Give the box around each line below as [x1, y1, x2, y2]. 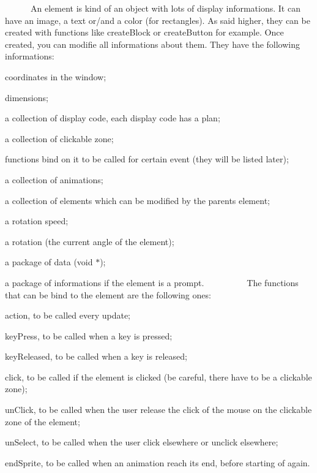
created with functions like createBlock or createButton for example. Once [5, 26, 284, 39]
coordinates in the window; [5, 70, 106, 83]
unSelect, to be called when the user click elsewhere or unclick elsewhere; [5, 436, 278, 448]
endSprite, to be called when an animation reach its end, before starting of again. [5, 456, 310, 469]
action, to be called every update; [5, 309, 130, 322]
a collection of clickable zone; [5, 132, 114, 145]
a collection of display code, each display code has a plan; [5, 112, 220, 124]
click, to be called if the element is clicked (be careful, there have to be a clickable [5, 370, 312, 383]
